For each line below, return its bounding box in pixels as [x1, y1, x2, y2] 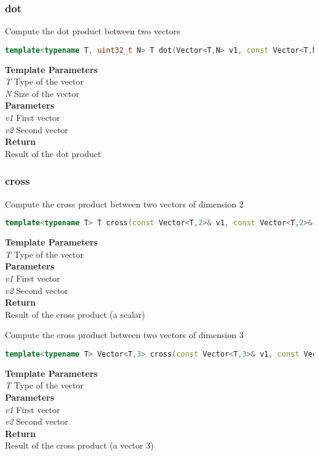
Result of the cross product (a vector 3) [5, 439, 154, 452]
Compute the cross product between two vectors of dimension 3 [5, 328, 244, 341]
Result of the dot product [5, 147, 101, 160]
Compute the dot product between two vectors [5, 25, 180, 37]
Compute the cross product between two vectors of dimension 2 [5, 197, 244, 210]
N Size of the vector [5, 87, 80, 99]
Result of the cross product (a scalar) [5, 307, 145, 320]
